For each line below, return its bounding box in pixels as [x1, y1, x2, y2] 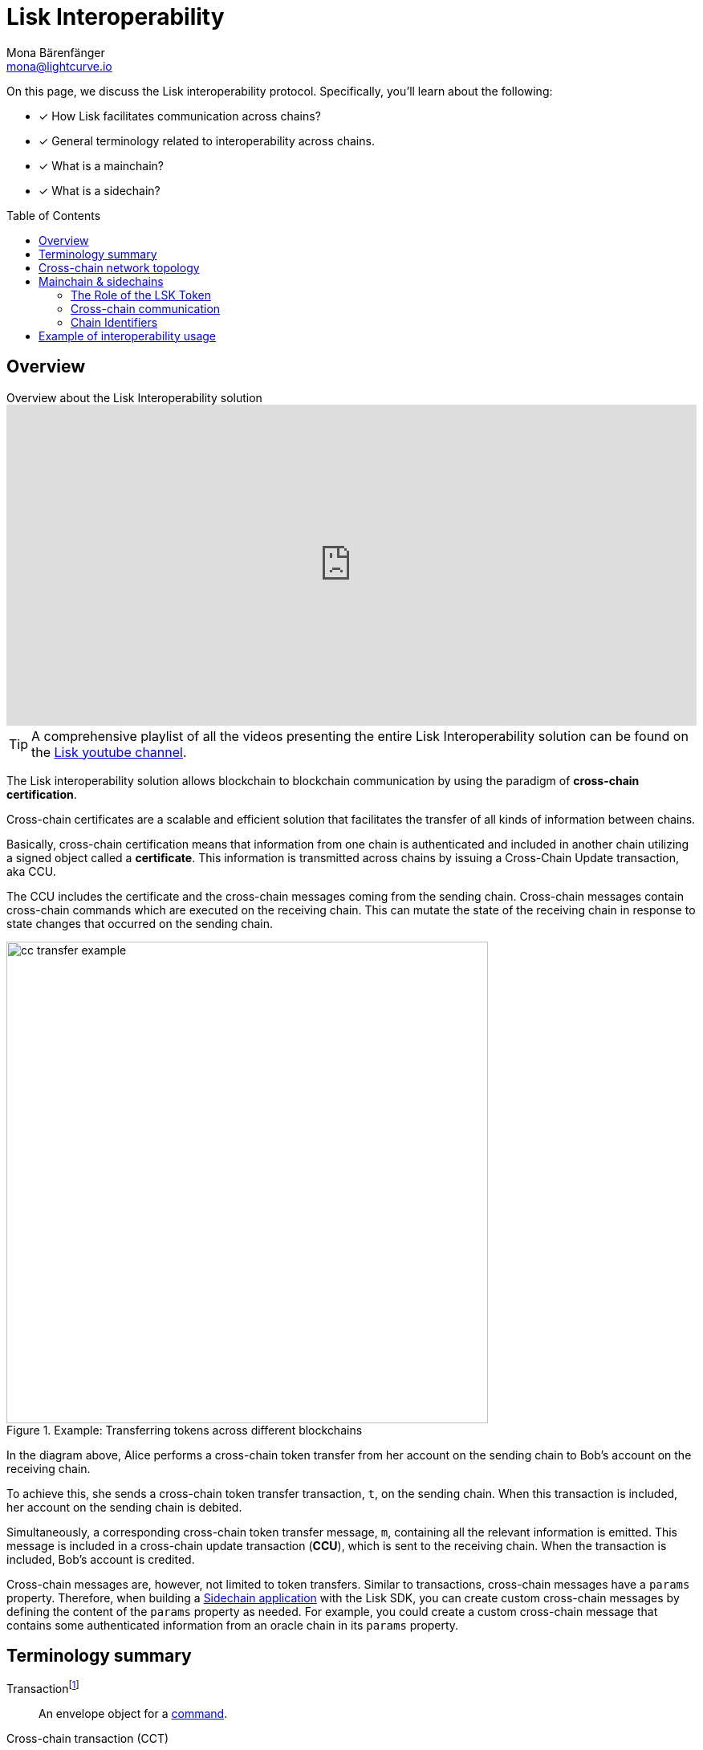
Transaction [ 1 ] [6, 1679, 79, 1696]
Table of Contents [6, 208, 101, 222]
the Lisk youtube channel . [31, 743, 187, 760]
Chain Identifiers [71, 315, 158, 329]
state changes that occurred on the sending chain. [6, 916, 274, 930]
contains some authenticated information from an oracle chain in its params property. [6, 1618, 459, 1632]
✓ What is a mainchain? [39, 158, 165, 173]
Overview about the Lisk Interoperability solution [6, 390, 262, 405]
